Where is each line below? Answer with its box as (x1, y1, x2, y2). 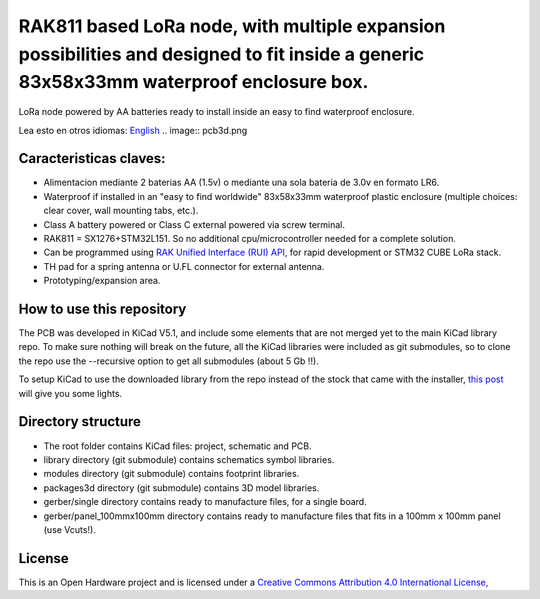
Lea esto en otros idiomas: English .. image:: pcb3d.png (18, 124, 248, 136)
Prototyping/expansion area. (43, 275, 161, 287)
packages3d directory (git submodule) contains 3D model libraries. (43, 481, 320, 494)
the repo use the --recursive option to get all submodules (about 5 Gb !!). (18, 355, 319, 367)
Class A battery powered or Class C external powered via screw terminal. (43, 218, 345, 230)
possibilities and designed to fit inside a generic (18, 43, 425, 65)
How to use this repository (18, 300, 187, 317)
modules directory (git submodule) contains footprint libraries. (43, 468, 300, 480)
